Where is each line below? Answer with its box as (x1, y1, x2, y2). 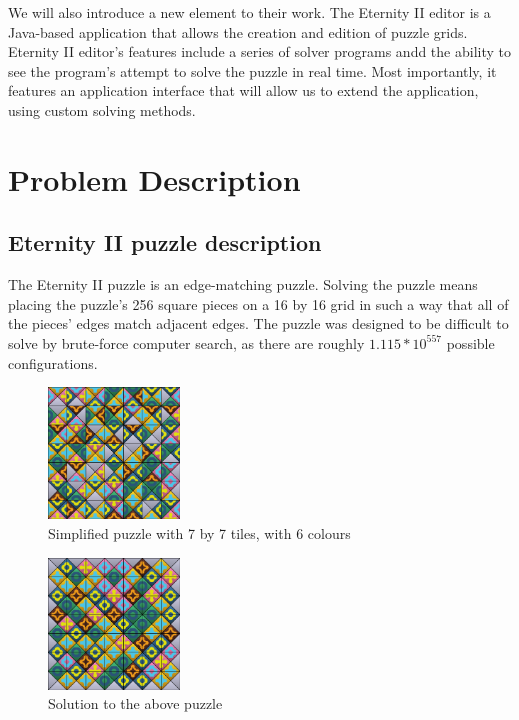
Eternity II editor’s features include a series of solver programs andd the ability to (8, 41, 511, 62)
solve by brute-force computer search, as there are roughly (8, 332, 365, 353)
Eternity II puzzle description (8, 227, 322, 258)
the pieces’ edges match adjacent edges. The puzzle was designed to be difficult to (8, 313, 509, 334)
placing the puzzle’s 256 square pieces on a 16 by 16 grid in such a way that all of (8, 293, 509, 314)
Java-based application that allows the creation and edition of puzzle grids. (8, 21, 468, 42)
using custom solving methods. (8, 99, 196, 120)
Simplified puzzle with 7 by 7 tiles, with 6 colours (48, 522, 351, 543)
